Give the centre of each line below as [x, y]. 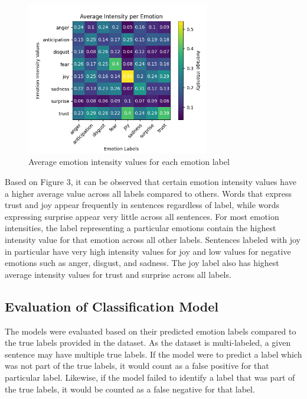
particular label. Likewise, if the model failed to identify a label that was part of [150, 377]
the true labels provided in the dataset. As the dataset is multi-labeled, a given [148, 343]
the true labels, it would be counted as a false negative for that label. [130, 389]
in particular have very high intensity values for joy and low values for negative [148, 251]
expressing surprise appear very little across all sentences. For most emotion [142, 216]
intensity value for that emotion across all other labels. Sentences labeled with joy [153, 240]
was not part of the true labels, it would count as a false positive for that [137, 366]
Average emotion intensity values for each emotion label [129, 162]
